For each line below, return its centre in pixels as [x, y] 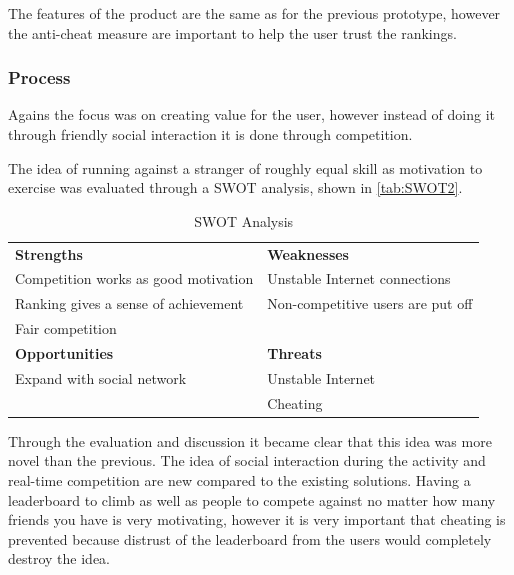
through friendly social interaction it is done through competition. [210, 134]
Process [39, 77]
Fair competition [66, 328]
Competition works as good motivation [134, 278]
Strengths [49, 253]
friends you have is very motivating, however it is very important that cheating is [257, 519]
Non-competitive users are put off [370, 303]
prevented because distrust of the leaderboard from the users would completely [250, 538]
